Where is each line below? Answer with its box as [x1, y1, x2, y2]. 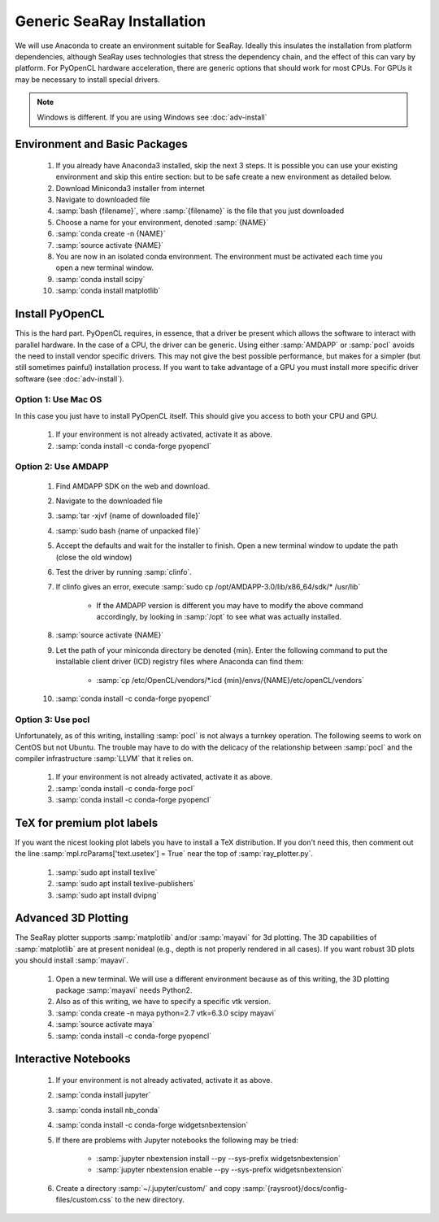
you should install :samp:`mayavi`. [15, 955, 129, 965]
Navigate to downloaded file [55, 195, 150, 205]
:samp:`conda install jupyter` [55, 1090, 151, 1100]
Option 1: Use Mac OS [15, 394, 102, 406]
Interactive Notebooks [15, 1052, 131, 1066]
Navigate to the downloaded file [55, 496, 163, 506]
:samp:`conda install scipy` [55, 274, 146, 284]
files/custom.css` [55, 1195, 114, 1205]
